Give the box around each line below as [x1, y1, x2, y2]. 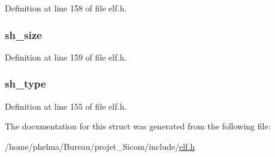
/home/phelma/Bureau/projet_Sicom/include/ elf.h [5, 140, 195, 152]
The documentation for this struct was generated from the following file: [5, 120, 271, 132]
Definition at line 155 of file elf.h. [5, 99, 127, 112]
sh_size [5, 27, 42, 42]
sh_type [5, 76, 46, 91]
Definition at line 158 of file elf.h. [5, 2, 127, 14]
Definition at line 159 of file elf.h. [5, 50, 127, 63]
